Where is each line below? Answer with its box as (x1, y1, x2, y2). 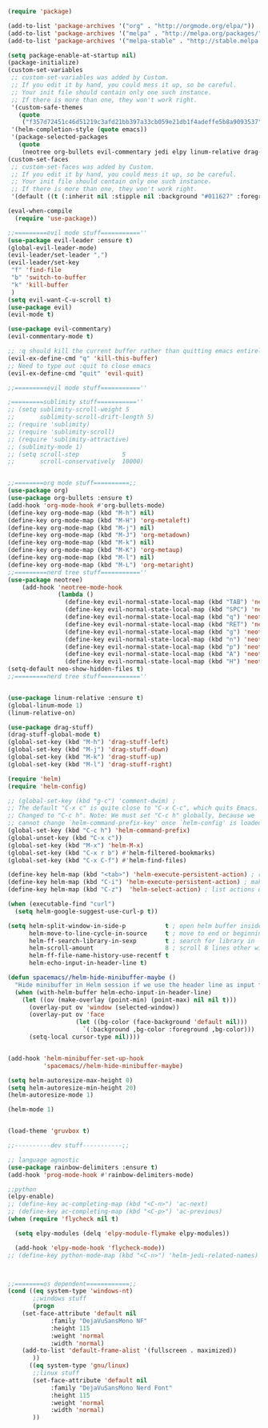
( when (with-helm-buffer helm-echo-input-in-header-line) (14, 988, 213, 996)
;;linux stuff (32, 1369, 80, 1377)
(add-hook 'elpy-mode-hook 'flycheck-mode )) (14, 1244, 166, 1252)
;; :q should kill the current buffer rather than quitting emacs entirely (7, 347, 266, 355)
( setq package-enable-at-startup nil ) (7, 51, 137, 59)
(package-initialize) (7, 58, 80, 67)
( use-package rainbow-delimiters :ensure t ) (7, 1163, 158, 1171)
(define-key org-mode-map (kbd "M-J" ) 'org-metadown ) (7, 531, 191, 539)
